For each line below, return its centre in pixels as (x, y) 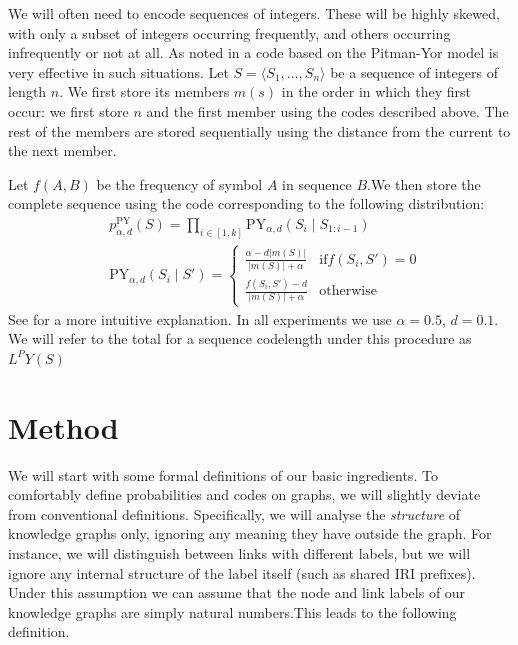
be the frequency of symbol (179, 183)
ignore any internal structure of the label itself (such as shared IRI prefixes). (242, 572)
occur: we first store (68, 110)
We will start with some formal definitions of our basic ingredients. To (223, 474)
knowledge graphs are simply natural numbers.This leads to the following (232, 611)
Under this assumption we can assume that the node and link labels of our (237, 592)
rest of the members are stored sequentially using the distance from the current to (259, 130)
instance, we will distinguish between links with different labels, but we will (239, 553)
